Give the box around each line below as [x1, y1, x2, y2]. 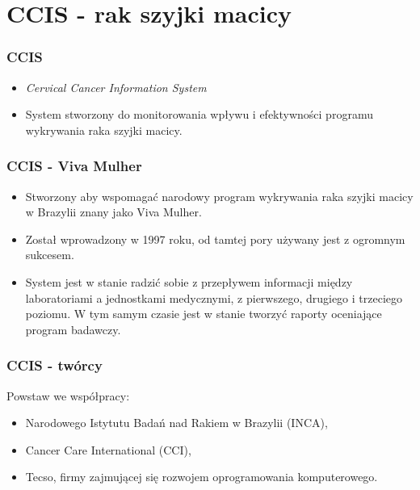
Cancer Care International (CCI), [25, 441, 191, 458]
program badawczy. [25, 320, 121, 337]
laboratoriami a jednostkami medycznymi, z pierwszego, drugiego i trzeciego [25, 289, 403, 306]
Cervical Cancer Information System [25, 78, 207, 95]
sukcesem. [25, 246, 74, 263]
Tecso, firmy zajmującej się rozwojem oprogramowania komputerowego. [25, 468, 378, 485]
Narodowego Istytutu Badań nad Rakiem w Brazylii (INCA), [25, 414, 328, 431]
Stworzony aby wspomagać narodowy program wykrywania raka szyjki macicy [25, 187, 414, 204]
